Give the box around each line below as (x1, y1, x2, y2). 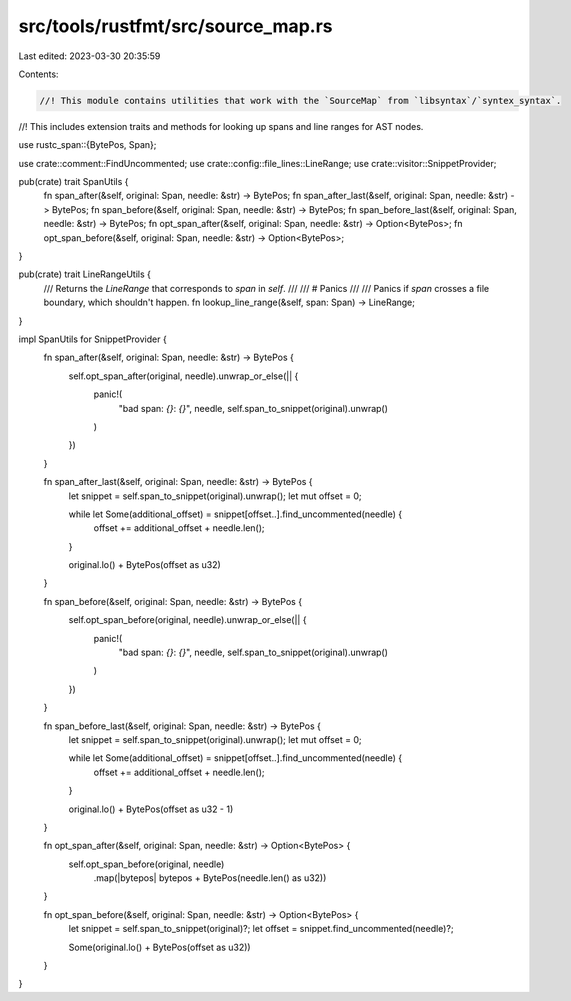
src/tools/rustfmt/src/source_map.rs (18, 15, 333, 37)
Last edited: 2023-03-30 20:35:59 (18, 50, 161, 62)
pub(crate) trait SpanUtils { (18, 176, 129, 188)
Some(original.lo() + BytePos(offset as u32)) (68, 941, 251, 953)
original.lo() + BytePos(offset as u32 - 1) (68, 803, 234, 815)
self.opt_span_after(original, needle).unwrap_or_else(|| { (68, 370, 299, 382)
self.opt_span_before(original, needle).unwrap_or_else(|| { (68, 614, 307, 626)
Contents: (18, 68, 59, 80)
